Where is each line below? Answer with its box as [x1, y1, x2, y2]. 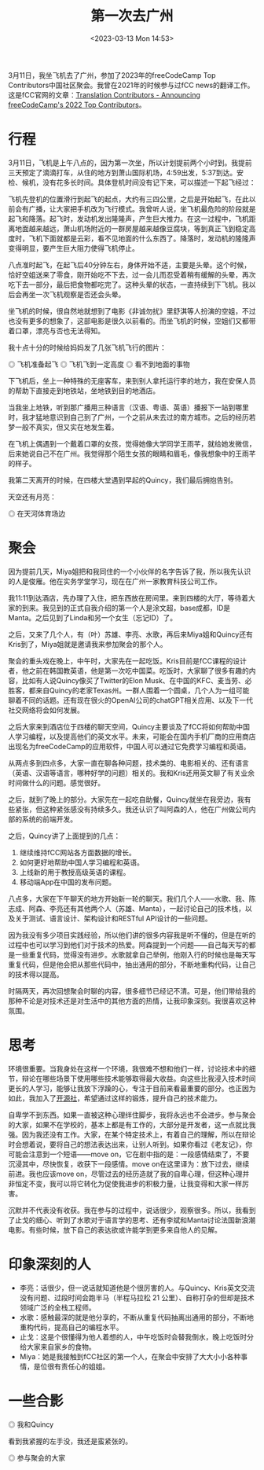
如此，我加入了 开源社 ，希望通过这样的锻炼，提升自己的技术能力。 [8, 1093, 222, 1103]
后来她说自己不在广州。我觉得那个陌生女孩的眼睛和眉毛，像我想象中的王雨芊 [8, 449, 256, 458]
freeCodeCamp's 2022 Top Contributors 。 [8, 100, 146, 109]
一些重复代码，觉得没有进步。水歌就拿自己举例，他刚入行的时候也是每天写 [14, 950, 256, 959]
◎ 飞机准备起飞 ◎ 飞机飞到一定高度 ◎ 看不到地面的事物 [8, 359, 190, 369]
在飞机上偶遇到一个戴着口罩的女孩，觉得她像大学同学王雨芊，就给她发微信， [8, 439, 256, 448]
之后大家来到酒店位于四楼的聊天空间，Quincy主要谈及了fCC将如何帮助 [8, 722, 236, 731]
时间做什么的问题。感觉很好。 [8, 777, 104, 787]
